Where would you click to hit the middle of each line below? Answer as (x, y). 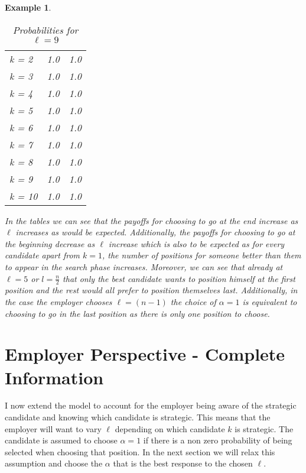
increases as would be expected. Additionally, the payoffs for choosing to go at (155, 232)
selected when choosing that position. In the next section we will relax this (140, 451)
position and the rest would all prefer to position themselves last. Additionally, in (151, 290)
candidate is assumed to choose (61, 440)
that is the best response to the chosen (183, 463)
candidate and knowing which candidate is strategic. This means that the (138, 417)
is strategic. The (264, 428)
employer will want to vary (53, 428)
